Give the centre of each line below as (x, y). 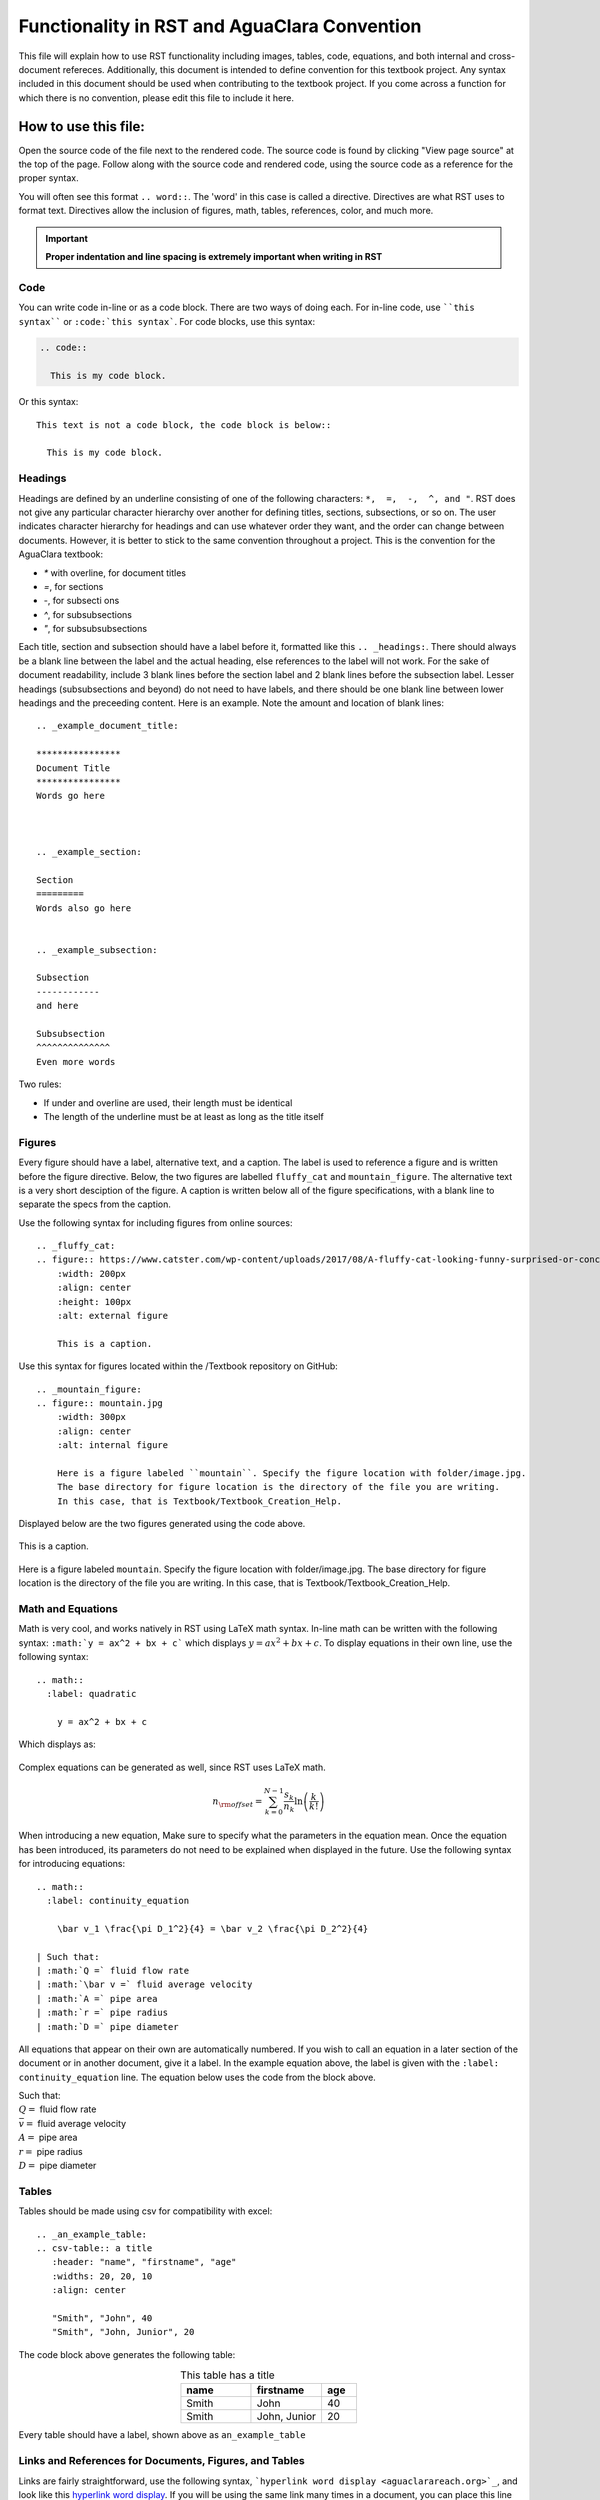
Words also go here (84, 908)
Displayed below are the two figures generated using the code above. (162, 1524)
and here (57, 1006)
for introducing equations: (72, 1864)
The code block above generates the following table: (127, 2354)
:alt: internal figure (112, 1445)
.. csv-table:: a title (94, 2248)
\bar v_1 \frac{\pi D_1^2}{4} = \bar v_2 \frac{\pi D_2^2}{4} (212, 1928)
